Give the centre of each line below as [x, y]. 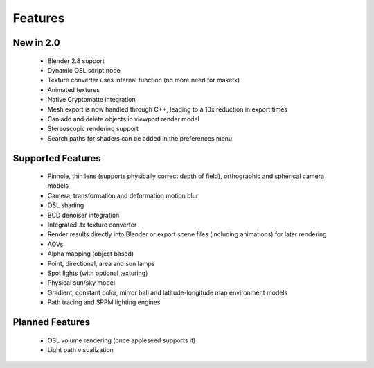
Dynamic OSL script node [84, 70]
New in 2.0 [36, 43]
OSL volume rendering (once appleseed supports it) [122, 340]
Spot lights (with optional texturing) [98, 273]
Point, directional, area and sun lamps [101, 263]
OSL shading [66, 205]
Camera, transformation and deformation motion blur [123, 195]
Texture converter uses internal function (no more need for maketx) [144, 80]
